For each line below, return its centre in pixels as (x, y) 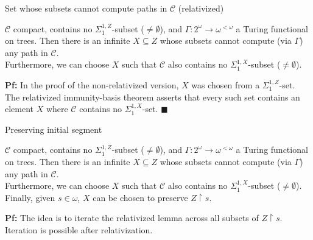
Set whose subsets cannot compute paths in (86, 8)
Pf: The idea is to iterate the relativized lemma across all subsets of (132, 218)
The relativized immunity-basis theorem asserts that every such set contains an (153, 97)
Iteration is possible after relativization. (79, 229)
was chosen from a (226, 84)
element (19, 109)
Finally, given (30, 197)
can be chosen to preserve (140, 197)
